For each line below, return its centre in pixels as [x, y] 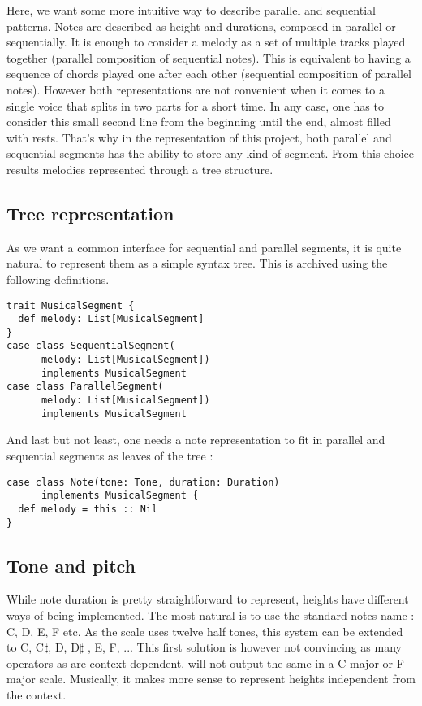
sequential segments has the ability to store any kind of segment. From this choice [211, 153]
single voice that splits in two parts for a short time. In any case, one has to [195, 105]
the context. [37, 695]
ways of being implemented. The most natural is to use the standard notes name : [211, 615]
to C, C [25, 647]
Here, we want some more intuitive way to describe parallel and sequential [191, 10]
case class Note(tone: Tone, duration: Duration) [143, 482]
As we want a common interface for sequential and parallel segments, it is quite [204, 247]
